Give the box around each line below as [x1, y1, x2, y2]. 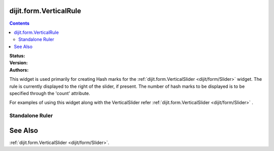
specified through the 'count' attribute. [9, 90, 91, 96]
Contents [9, 20, 30, 26]
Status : [9, 53, 25, 59]
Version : [9, 60, 28, 66]
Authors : [9, 67, 29, 73]
